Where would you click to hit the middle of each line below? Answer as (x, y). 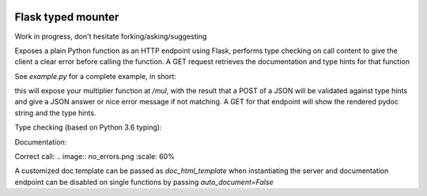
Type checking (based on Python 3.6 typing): (88, 127)
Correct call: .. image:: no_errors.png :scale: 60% (95, 156)
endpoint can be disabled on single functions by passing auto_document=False (144, 182)
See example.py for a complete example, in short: (96, 76)
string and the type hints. (55, 113)
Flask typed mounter (67, 17)
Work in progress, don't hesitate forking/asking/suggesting (111, 36)
